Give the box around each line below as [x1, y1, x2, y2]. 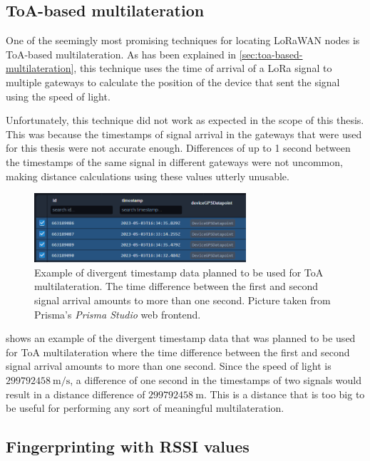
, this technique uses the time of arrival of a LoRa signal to [73, 61, 332, 76]
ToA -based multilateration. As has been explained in [6, 46, 237, 61]
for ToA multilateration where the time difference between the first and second [6, 344, 350, 359]
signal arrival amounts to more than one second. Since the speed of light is [6, 358, 332, 373]
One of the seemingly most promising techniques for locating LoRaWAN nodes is [6, 33, 360, 48]
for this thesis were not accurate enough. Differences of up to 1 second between [6, 140, 351, 155]
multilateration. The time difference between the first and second [34, 279, 319, 294]
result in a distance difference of [6, 386, 145, 401]
